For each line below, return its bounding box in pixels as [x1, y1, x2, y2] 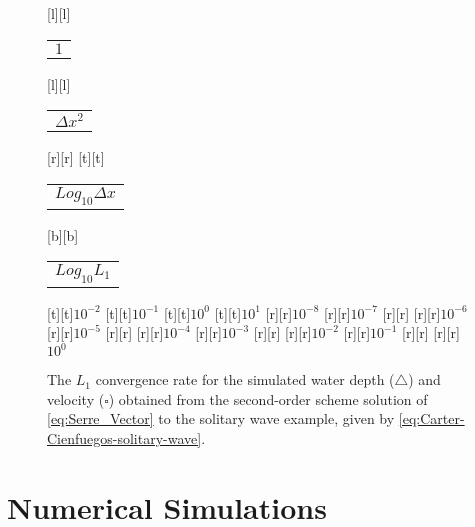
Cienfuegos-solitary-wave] [47, 428, 202, 449]
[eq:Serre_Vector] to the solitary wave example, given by [47, 408, 395, 429]
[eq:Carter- [398, 408, 465, 429]
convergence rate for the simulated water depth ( [95, 369, 395, 390]
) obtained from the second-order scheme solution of [108, 388, 428, 409]
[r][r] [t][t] [47, 146, 105, 167]
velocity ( [47, 388, 105, 409]
